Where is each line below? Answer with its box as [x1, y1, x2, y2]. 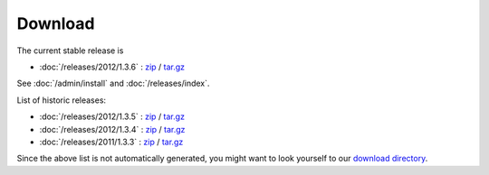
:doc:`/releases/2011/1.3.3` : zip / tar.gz [39, 136, 184, 147]
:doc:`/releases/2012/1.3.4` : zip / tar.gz [39, 124, 186, 134]
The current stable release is [16, 45, 124, 56]
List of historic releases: [16, 95, 107, 106]
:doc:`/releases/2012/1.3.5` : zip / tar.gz [39, 111, 186, 122]
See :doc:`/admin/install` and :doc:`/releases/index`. [16, 78, 210, 89]
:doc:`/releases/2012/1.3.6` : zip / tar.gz [39, 61, 186, 72]
